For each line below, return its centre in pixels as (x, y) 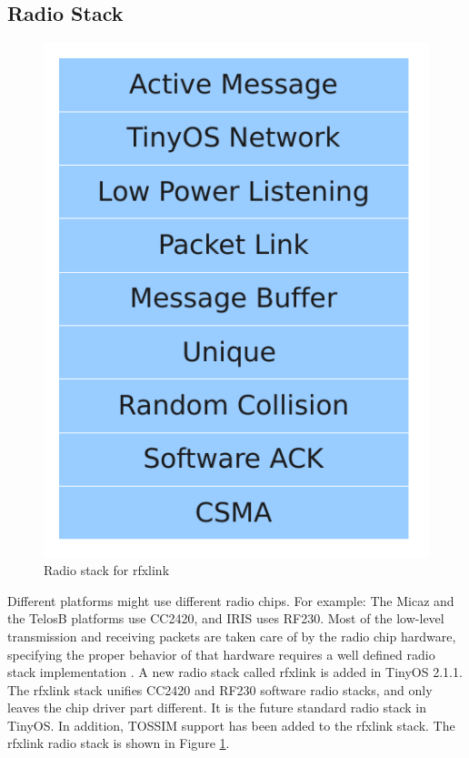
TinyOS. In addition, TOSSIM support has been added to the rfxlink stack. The (231, 725)
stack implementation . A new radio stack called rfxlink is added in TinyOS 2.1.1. (235, 672)
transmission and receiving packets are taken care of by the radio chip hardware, (232, 636)
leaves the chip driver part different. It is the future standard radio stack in (217, 707)
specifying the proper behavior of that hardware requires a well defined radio (221, 654)
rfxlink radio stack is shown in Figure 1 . (119, 743)
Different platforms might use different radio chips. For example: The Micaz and (231, 600)
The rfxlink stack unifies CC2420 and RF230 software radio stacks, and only (220, 689)
